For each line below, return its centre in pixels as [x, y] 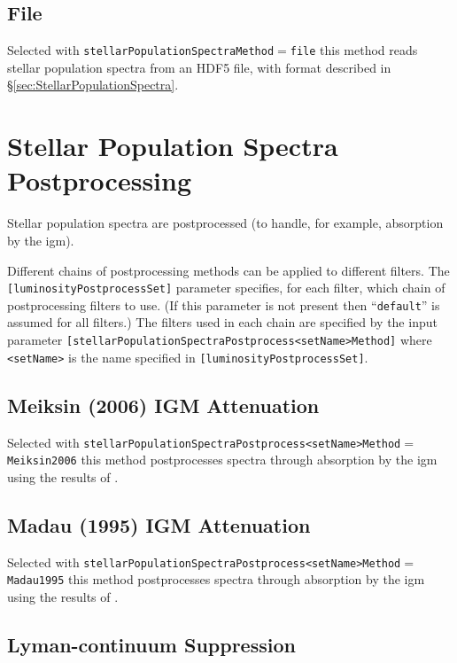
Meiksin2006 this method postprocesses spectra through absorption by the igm [222, 460]
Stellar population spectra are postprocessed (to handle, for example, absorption [225, 223]
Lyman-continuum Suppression [151, 644]
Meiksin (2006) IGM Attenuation [163, 405]
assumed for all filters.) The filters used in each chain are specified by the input [222, 322]
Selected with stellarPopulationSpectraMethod [141, 50]
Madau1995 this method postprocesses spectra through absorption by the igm [216, 579]
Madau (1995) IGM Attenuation [159, 524]
